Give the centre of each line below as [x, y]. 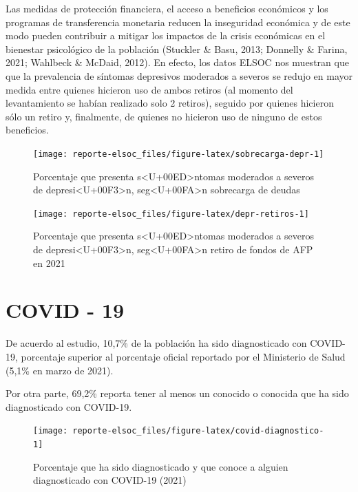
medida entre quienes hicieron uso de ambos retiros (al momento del [149, 89]
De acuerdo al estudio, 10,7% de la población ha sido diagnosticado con [156, 343]
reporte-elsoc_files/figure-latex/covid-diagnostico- [198, 431]
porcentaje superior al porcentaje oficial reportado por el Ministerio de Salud [183, 356]
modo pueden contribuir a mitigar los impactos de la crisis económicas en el [166, 35]
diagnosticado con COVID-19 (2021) [110, 480]
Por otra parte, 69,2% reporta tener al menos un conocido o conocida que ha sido [177, 393]
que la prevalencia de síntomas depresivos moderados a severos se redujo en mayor [179, 75]
